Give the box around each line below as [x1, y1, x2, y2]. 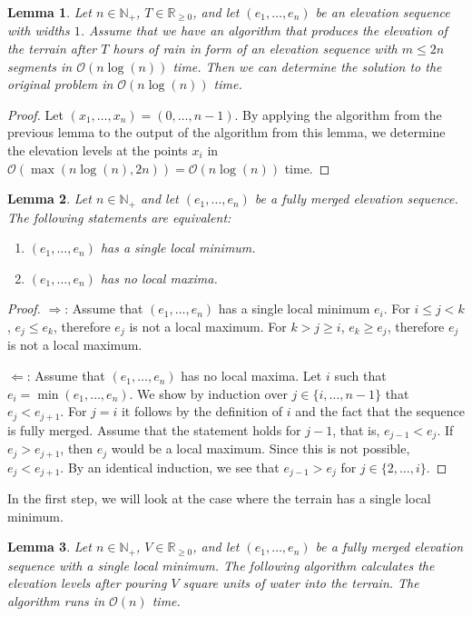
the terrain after [7, 39, 97, 58]
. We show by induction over [129, 383, 288, 403]
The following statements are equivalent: [7, 207, 231, 226]
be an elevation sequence [315, 3, 450, 21]
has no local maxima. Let [181, 366, 322, 385]
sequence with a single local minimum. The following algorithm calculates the [7, 555, 435, 574]
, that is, [332, 420, 380, 439]
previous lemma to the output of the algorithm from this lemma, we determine [7, 123, 446, 142]
